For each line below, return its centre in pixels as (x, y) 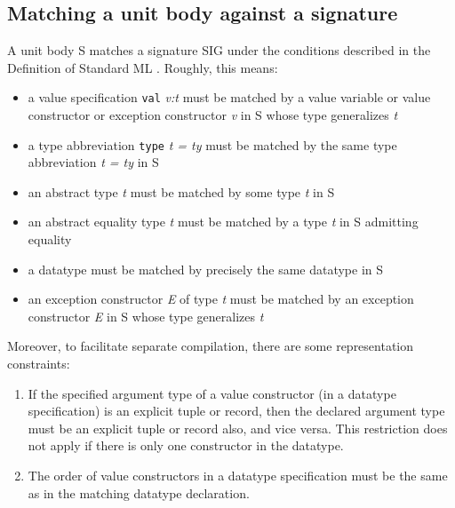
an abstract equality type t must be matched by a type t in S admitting (223, 222)
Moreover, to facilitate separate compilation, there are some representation (211, 346)
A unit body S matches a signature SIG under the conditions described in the (219, 50)
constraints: (39, 364)
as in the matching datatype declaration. (139, 492)
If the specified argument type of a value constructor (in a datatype (212, 393)
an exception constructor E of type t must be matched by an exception (221, 299)
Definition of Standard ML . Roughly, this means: (143, 67)
